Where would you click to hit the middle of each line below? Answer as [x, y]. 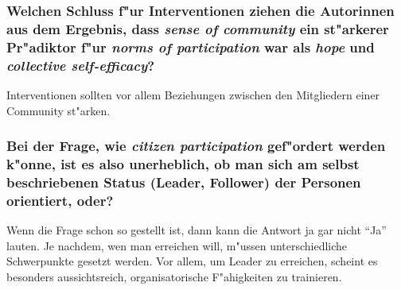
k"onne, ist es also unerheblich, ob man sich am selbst [183, 164]
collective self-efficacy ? [81, 65]
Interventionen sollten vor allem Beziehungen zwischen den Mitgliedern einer [193, 94]
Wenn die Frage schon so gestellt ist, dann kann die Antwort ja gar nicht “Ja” [197, 230]
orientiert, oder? [60, 200]
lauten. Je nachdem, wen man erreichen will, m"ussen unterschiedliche [177, 245]
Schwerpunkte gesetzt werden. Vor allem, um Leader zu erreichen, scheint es [192, 261]
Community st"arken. [58, 110]
